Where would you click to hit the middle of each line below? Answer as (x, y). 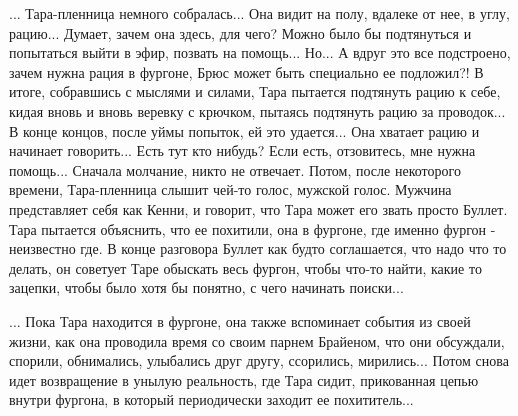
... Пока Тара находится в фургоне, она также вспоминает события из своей (240, 320)
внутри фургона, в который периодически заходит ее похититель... (211, 399)
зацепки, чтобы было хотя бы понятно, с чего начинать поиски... (206, 287)
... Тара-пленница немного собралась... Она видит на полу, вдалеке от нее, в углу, (259, 13)
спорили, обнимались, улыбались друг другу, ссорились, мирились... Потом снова (259, 360)
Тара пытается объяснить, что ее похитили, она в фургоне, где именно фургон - (252, 228)
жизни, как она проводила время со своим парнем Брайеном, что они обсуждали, (257, 340)
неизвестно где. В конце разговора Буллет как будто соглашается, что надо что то (258, 248)
